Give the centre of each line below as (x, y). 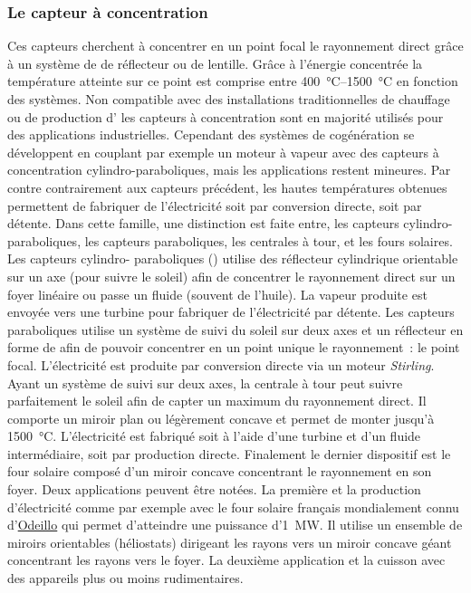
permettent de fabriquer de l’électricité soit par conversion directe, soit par (215, 205)
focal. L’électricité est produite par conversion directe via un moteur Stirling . (221, 364)
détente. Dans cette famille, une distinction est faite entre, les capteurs (203, 223)
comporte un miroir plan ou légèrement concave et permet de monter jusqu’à (221, 418)
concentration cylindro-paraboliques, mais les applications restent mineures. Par (229, 170)
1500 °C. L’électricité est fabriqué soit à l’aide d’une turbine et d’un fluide (214, 436)
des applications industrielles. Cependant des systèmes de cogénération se (211, 134)
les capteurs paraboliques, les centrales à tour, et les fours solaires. (269, 240)
